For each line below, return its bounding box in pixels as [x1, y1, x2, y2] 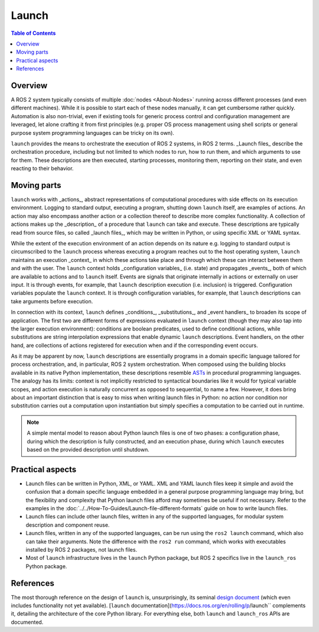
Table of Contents [11, 30, 56, 37]
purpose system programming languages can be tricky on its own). [11, 129, 174, 136]
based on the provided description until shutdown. [27, 446, 150, 453]
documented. [11, 618, 44, 625]
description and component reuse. [25, 521, 110, 529]
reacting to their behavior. [11, 165, 74, 172]
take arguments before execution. [11, 297, 93, 304]
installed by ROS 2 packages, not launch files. [25, 546, 138, 553]
